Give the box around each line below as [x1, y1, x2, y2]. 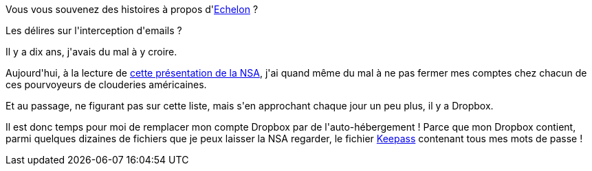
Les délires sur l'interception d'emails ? [6, 25, 182, 36]
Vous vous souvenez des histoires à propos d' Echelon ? [6, 3, 259, 15]
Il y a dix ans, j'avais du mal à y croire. [6, 46, 177, 57]
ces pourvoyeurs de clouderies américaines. [6, 79, 207, 90]
